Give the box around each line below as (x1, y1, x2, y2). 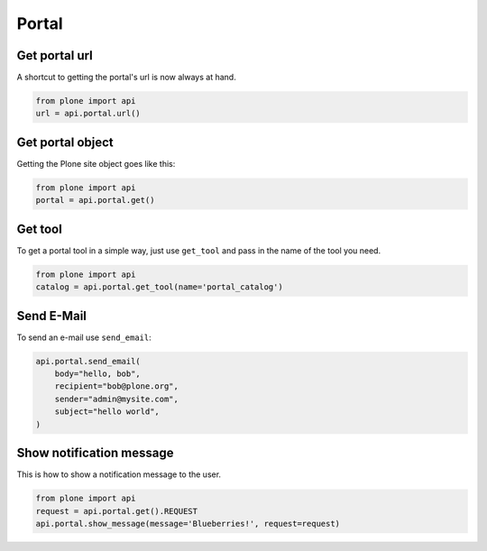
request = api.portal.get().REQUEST (35, 506, 198, 516)
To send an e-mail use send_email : (16, 332, 152, 343)
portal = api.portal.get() (35, 195, 155, 206)
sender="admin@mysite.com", (54, 393, 179, 404)
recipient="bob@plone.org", (54, 381, 179, 391)
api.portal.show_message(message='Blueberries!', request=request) (35, 519, 341, 528)
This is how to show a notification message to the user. (16, 469, 221, 480)
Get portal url (16, 48, 94, 63)
